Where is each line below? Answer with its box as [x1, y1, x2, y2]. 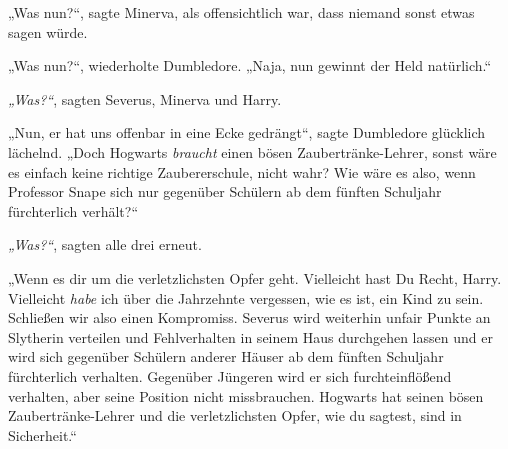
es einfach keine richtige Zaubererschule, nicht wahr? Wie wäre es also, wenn [8, 161, 476, 182]
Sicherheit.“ [8, 424, 77, 445]
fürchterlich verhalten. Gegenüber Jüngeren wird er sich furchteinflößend [8, 365, 452, 386]
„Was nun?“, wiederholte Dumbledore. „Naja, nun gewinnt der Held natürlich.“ [8, 55, 492, 76]
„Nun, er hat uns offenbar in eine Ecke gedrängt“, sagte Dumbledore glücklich [8, 122, 486, 143]
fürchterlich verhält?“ [8, 200, 139, 221]
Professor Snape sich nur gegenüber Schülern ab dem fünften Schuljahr [8, 181, 442, 202]
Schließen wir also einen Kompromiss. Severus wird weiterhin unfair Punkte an [8, 307, 491, 328]
